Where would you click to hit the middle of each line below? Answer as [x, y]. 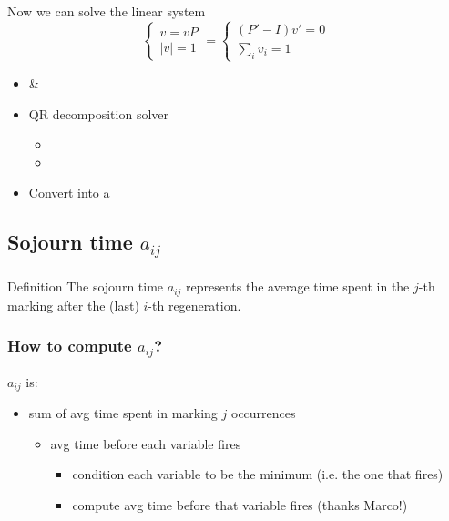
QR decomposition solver [99, 113]
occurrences [263, 413]
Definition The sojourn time [86, 286]
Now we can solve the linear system [107, 11]
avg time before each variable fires [146, 443]
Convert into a [69, 193]
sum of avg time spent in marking [123, 413]
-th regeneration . [194, 305]
